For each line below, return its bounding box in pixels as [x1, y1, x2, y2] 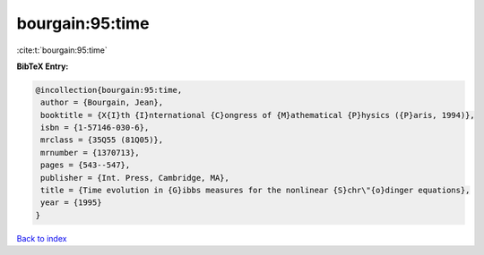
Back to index [16, 233, 67, 243]
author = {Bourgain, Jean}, [40, 98, 164, 107]
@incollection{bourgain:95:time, [35, 85, 183, 95]
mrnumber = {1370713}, [40, 148, 141, 157]
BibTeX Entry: [16, 61, 69, 72]
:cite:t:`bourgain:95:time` [16, 45, 108, 55]
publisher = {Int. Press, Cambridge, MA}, [40, 173, 230, 183]
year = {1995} [40, 198, 102, 208]
